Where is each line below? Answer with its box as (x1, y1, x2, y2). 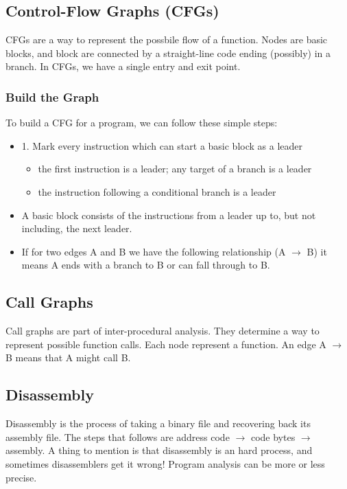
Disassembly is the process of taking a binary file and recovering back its (5, 416, 311, 431)
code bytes (250, 429, 296, 444)
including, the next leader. (21, 221, 132, 236)
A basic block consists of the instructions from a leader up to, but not (21, 207, 316, 222)
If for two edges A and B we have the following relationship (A (21, 244, 286, 258)
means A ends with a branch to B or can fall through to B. (21, 258, 270, 272)
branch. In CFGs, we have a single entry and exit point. (5, 59, 241, 73)
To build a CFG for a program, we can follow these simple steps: (5, 115, 278, 130)
